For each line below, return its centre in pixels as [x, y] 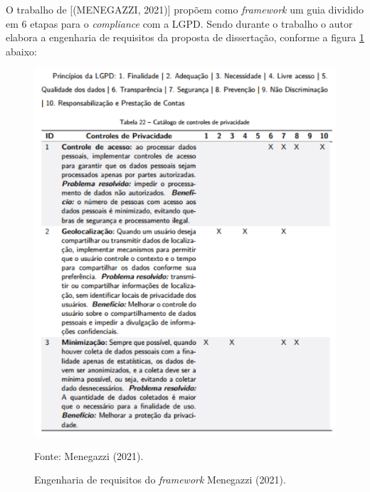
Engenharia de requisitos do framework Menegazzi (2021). [160, 480]
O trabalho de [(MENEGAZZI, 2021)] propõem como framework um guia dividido [185, 9]
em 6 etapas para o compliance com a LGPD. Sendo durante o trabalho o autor [179, 23]
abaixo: [21, 51]
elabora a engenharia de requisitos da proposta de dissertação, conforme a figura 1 [185, 37]
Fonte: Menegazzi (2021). [89, 455]
